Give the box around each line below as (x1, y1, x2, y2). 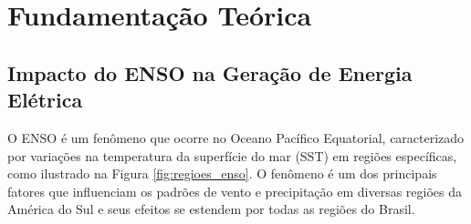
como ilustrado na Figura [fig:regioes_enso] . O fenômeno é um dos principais (7, 164, 437, 183)
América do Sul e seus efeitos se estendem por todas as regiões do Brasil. (7, 199, 415, 219)
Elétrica (7, 86, 83, 114)
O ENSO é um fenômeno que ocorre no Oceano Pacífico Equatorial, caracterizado (7, 127, 465, 147)
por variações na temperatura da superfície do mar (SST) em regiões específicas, (7, 146, 457, 165)
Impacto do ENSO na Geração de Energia (7, 58, 413, 87)
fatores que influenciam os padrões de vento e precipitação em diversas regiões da (7, 181, 462, 200)
